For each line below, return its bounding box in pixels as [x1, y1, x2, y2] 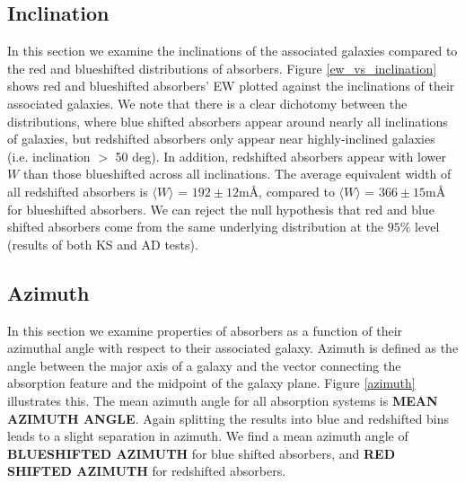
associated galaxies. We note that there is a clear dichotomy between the [7, 93, 408, 112]
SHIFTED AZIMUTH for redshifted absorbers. [7, 461, 286, 480]
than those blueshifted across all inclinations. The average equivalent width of [22, 164, 452, 183]
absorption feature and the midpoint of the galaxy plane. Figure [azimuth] [7, 373, 416, 392]
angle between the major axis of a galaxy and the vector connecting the [7, 356, 401, 374]
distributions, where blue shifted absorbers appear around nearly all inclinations [7, 111, 448, 130]
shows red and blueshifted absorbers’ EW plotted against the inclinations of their [7, 76, 455, 95]
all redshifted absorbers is [7, 181, 148, 200]
